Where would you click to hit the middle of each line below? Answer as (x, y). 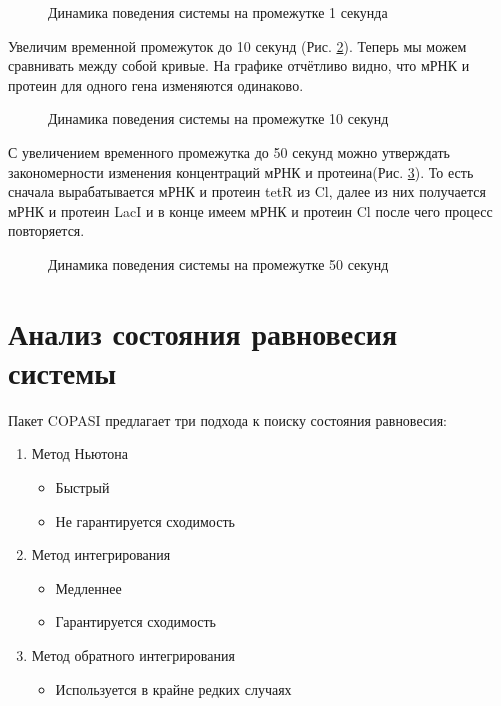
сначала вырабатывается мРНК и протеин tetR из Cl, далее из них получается (247, 191)
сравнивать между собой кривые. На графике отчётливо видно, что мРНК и (239, 65)
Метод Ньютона (79, 453)
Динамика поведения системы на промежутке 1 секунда (218, 12)
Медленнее (88, 587)
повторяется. (46, 230)
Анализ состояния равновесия (203, 332)
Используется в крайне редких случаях (173, 688)
